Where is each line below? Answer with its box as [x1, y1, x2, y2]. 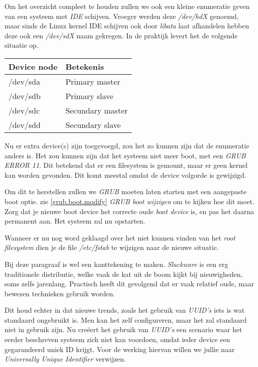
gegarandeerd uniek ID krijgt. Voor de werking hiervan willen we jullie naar [4, 344, 235, 354]
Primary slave [65, 90, 114, 102]
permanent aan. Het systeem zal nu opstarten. [4, 216, 146, 226]
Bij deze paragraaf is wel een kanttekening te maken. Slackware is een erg [4, 258, 228, 269]
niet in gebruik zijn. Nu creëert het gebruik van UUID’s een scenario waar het [4, 324, 243, 335]
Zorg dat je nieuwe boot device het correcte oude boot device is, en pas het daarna [4, 206, 255, 216]
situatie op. [4, 40, 39, 50]
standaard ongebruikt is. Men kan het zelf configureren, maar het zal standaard [4, 314, 247, 325]
